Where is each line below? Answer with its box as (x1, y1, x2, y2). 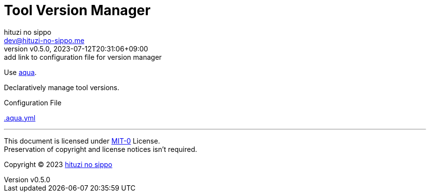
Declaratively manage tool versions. (4, 83, 120, 92)
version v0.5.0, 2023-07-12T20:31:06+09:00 (4, 44, 148, 53)
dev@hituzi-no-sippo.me (4, 36, 84, 45)
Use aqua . (4, 68, 37, 76)
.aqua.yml (4, 113, 36, 122)
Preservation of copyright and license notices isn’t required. (4, 145, 197, 153)
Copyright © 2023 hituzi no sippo (4, 160, 112, 169)
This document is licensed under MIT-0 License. (4, 136, 160, 145)
